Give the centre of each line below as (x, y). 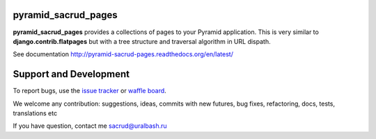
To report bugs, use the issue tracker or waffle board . (89, 91)
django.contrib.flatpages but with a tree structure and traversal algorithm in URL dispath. (142, 41)
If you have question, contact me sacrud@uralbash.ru (90, 126)
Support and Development (71, 74)
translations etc (35, 113)
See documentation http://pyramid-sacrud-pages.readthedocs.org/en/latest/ (123, 54)
